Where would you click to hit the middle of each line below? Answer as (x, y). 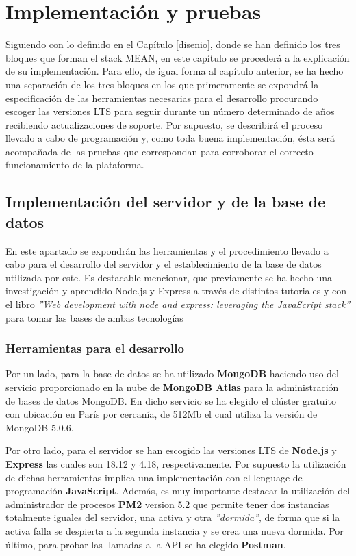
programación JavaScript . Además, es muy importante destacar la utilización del (178, 491)
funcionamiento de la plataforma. (75, 165)
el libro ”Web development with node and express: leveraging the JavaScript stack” (178, 304)
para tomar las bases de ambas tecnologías (94, 317)
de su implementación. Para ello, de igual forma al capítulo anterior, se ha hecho (175, 71)
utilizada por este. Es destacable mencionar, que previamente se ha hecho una (169, 277)
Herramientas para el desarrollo (95, 348)
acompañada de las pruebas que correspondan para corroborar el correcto (160, 151)
